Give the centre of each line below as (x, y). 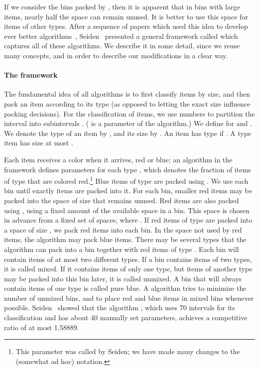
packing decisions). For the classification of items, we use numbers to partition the (129, 113)
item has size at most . (39, 143)
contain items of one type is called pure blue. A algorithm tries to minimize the (125, 288)
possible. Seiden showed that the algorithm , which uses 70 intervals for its (120, 308)
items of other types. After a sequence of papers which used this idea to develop (126, 26)
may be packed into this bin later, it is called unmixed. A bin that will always (123, 278)
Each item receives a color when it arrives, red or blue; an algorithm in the (118, 159)
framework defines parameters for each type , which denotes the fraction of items (128, 169)
